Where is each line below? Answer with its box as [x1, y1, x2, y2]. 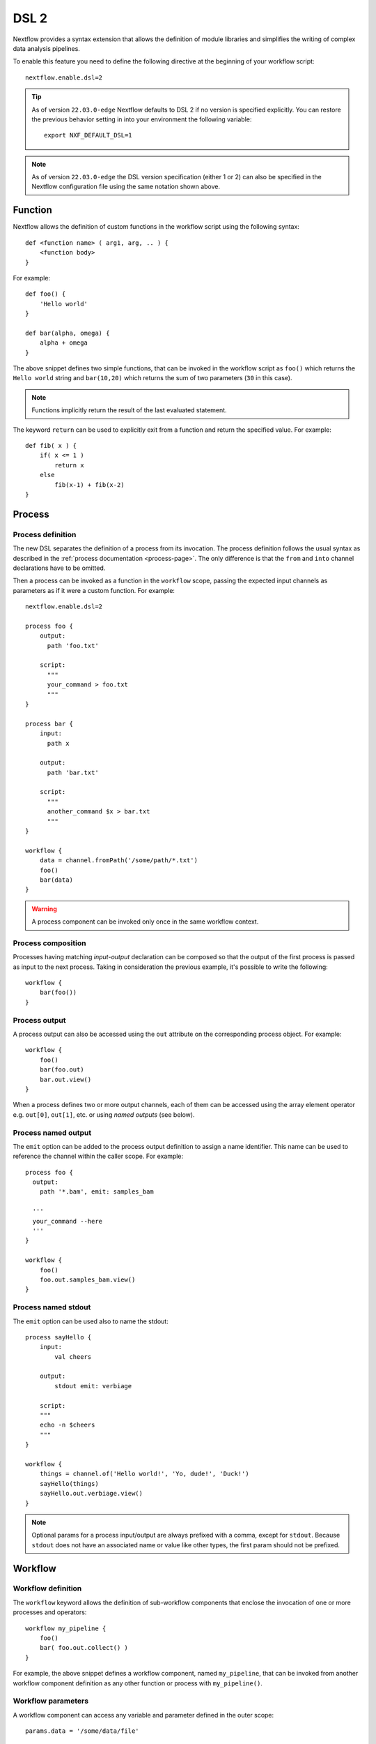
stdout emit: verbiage [54, 1382, 132, 1390]
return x [54, 461, 84, 469]
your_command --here [32, 1217, 103, 1225]
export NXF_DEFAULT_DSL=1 [44, 131, 132, 140]
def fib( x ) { [25, 442, 77, 449]
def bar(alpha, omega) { [25, 329, 110, 337]
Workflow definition [13, 1584, 82, 1593]
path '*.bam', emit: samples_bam [39, 1188, 155, 1196]
